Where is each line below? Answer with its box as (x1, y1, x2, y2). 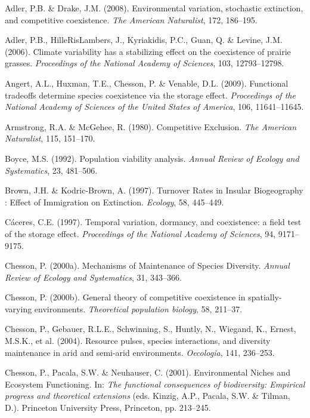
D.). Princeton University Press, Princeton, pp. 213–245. (5, 401, 211, 414)
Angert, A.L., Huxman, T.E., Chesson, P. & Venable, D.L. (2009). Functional (5, 76, 289, 89)
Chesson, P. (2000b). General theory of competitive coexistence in (5, 291, 246, 303)
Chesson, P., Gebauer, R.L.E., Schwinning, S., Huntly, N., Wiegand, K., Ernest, (5, 322, 296, 335)
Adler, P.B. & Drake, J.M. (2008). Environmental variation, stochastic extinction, (5, 2, 303, 14)
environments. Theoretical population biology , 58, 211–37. (34, 302, 243, 315)
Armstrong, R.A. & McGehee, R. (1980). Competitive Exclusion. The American (5, 120, 297, 133)
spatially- (248, 291, 282, 303)
